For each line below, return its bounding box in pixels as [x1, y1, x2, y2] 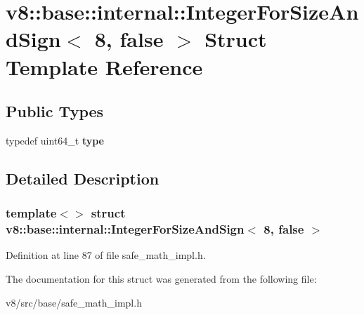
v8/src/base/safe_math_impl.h [6, 295, 142, 309]
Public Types [6, 100, 104, 122]
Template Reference [6, 52, 203, 81]
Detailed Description [6, 167, 160, 189]
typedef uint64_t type [6, 133, 104, 147]
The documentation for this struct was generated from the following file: [6, 272, 317, 286]
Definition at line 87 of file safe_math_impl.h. [6, 248, 206, 262]
